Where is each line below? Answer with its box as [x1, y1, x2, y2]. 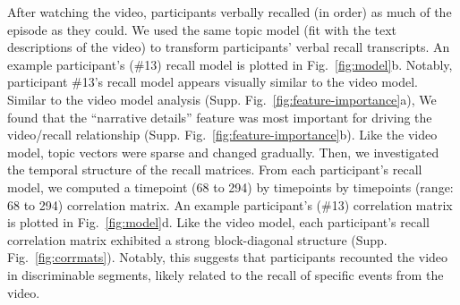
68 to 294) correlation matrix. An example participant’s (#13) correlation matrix [7, 195, 453, 214]
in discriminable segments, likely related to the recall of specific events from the [7, 265, 444, 284]
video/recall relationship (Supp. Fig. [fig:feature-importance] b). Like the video [7, 125, 438, 144]
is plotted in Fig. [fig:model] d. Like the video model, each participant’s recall [7, 213, 430, 232]
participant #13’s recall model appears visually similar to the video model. [7, 72, 418, 91]
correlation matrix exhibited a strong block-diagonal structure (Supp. [7, 230, 388, 249]
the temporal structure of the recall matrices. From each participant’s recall [7, 160, 422, 179]
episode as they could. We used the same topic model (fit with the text [7, 20, 397, 38]
